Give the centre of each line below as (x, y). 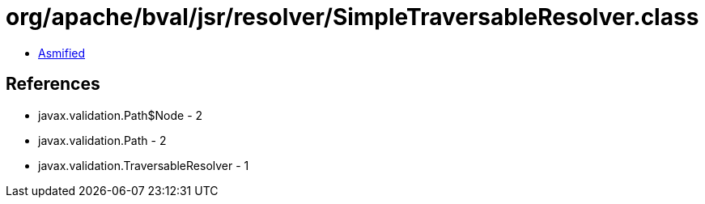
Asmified (62, 53)
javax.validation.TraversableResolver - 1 (144, 165)
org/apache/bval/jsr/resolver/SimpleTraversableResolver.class (352, 17)
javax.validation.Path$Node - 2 (121, 115)
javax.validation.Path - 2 (102, 140)
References (53, 84)
